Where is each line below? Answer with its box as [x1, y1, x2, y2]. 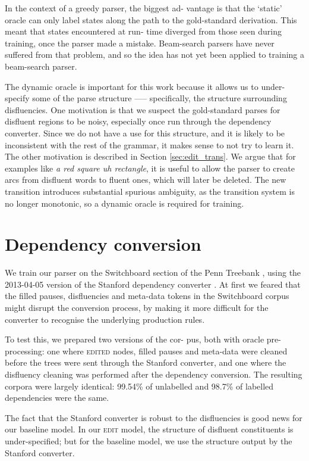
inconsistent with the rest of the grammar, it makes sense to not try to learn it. [5, 138, 294, 151]
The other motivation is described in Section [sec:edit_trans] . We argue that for [5, 150, 296, 163]
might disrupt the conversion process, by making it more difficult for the [5, 301, 269, 313]
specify [5, 92, 30, 104]
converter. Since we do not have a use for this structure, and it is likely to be [5, 126, 285, 139]
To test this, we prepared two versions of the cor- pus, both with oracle [5, 333, 264, 345]
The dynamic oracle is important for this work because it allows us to [5, 80, 258, 92]
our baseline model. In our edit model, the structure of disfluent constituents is [5, 423, 294, 435]
